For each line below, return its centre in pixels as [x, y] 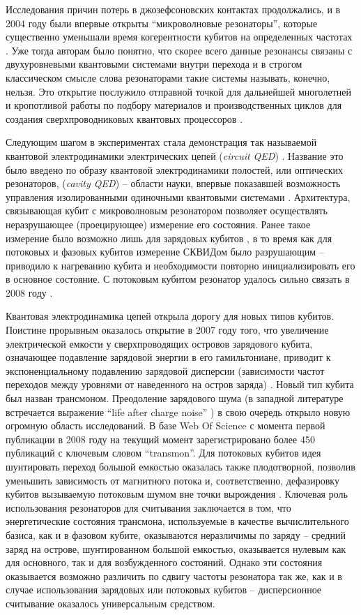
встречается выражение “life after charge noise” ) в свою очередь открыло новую [178, 412]
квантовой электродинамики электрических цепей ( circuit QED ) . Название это [175, 155]
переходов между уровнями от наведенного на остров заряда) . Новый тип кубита [180, 384]
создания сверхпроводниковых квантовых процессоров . [124, 118]
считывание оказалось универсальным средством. [110, 603]
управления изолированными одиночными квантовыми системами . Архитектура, [178, 197]
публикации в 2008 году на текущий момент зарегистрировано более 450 [160, 439]
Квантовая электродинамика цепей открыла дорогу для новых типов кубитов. [170, 316]
